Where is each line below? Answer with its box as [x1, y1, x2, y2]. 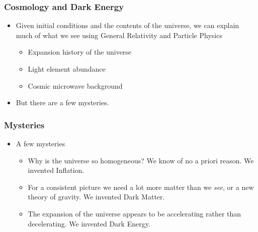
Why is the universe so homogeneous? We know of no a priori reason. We [28, 155, 254, 165]
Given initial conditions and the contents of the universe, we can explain [16, 20, 239, 31]
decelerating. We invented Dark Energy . [28, 218, 150, 228]
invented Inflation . [28, 165, 84, 175]
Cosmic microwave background [28, 80, 123, 91]
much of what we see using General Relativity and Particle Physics [16, 30, 222, 40]
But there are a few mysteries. [16, 97, 109, 108]
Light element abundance [28, 64, 106, 74]
